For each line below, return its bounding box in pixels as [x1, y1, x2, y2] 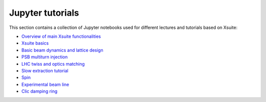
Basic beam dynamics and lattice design [21, 47, 103, 53]
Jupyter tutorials [9, 7, 79, 18]
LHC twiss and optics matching [21, 61, 85, 67]
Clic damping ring [21, 88, 58, 94]
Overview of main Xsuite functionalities [21, 33, 101, 39]
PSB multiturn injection [21, 54, 68, 60]
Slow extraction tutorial [21, 68, 68, 74]
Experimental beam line [21, 81, 69, 87]
